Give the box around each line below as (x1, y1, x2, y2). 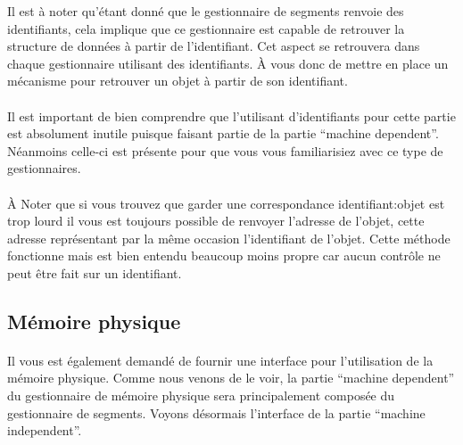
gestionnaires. (7, 159, 81, 177)
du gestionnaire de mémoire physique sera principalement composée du (7, 386, 395, 405)
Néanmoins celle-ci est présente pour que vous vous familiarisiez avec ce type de (7, 141, 443, 160)
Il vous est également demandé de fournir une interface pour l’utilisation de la (7, 350, 434, 369)
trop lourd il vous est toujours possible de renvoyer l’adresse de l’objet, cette (7, 211, 425, 230)
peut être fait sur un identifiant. (7, 263, 182, 282)
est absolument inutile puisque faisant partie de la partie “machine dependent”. (7, 124, 439, 143)
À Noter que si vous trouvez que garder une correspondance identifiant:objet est (7, 194, 445, 212)
